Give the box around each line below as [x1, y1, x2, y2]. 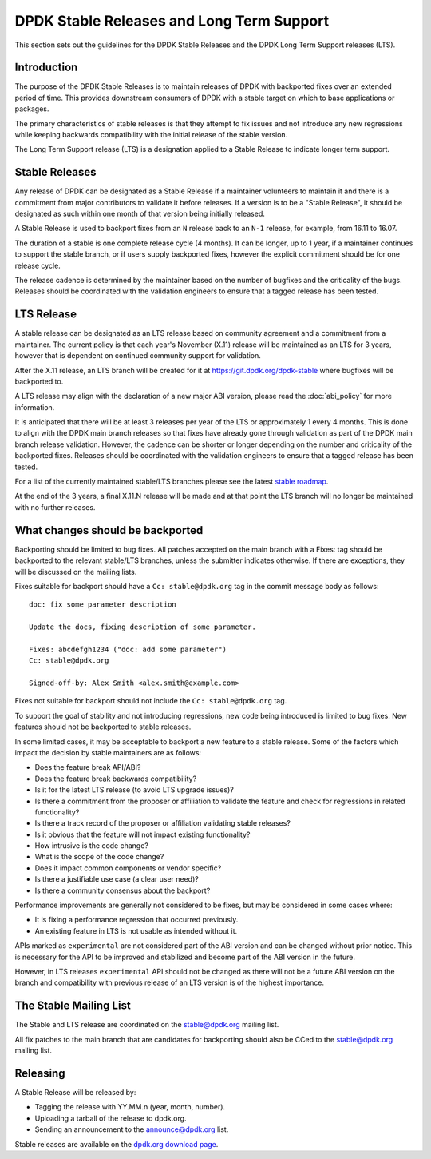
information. [14, 402, 55, 412]
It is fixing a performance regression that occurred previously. [34, 915, 239, 925]
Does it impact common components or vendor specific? [34, 863, 222, 873]
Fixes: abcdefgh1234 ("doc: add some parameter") [29, 644, 227, 654]
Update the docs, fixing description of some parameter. [29, 623, 257, 631]
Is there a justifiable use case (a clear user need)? [34, 874, 199, 884]
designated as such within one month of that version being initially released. [14, 209, 265, 219]
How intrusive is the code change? [34, 841, 149, 850]
